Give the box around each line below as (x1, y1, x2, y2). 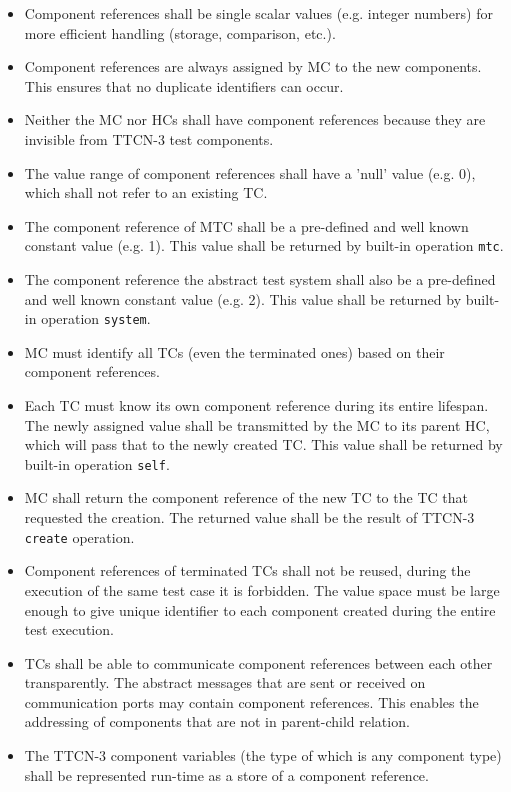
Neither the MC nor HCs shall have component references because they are (24, 109, 486, 130)
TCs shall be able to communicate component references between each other (24, 652, 493, 673)
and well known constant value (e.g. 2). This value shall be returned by (24, 288, 462, 309)
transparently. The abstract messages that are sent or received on (24, 672, 426, 693)
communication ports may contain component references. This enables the (24, 691, 479, 712)
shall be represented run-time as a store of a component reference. (24, 764, 429, 785)
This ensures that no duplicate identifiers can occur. (24, 75, 344, 96)
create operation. (24, 526, 135, 547)
